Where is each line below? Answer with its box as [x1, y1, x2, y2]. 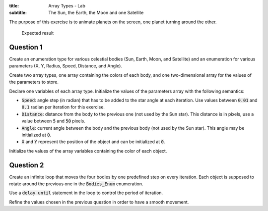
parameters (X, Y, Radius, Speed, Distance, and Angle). [9, 63, 123, 69]
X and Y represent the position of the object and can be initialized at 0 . [21, 139, 165, 145]
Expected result [21, 30, 54, 36]
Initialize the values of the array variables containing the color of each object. [9, 148, 167, 154]
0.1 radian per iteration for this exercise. [21, 104, 105, 110]
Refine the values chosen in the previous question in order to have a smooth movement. [9, 199, 189, 205]
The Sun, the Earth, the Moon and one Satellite [48, 10, 144, 16]
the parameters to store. [9, 79, 59, 85]
